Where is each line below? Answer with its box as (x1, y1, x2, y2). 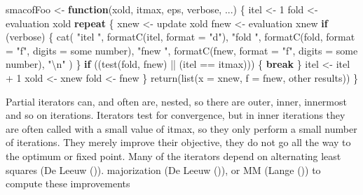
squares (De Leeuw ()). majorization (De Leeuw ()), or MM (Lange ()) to (6, 162, 321, 177)
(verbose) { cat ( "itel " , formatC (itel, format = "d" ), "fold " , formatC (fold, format (6, 29, 355, 44)
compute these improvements (6, 176, 130, 191)
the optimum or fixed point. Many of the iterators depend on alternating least (6, 148, 341, 163)
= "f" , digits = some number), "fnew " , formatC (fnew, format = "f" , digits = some (6, 43, 358, 57)
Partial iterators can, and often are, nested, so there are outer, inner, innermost (6, 94, 347, 108)
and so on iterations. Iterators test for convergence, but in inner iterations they (6, 108, 345, 122)
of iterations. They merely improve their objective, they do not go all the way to (6, 135, 351, 150)
